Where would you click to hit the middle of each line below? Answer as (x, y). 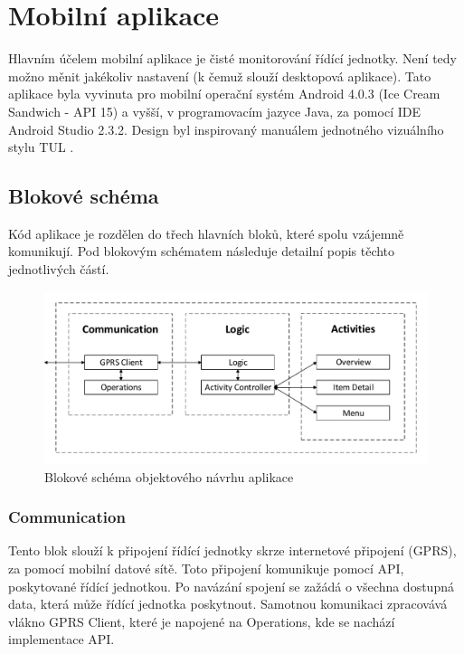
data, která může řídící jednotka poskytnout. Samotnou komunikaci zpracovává (228, 604)
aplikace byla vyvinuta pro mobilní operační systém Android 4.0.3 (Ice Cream (224, 94)
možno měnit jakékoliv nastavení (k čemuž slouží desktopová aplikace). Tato (220, 76)
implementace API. (62, 639)
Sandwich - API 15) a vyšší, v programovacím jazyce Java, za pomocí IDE (214, 111)
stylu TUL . (41, 147)
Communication (67, 517)
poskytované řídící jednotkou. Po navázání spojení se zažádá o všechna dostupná (231, 586)
